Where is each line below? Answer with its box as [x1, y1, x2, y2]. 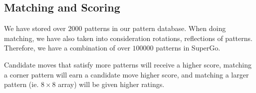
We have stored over [4, 23, 66, 33]
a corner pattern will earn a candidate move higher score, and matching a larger [4, 69, 249, 79]
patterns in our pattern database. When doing [84, 23, 226, 33]
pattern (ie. [4, 79, 39, 89]
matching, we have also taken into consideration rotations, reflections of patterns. [4, 32, 253, 43]
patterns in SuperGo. [156, 42, 221, 53]
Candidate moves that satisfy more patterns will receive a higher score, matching [4, 59, 252, 69]
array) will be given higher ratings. [58, 79, 165, 89]
